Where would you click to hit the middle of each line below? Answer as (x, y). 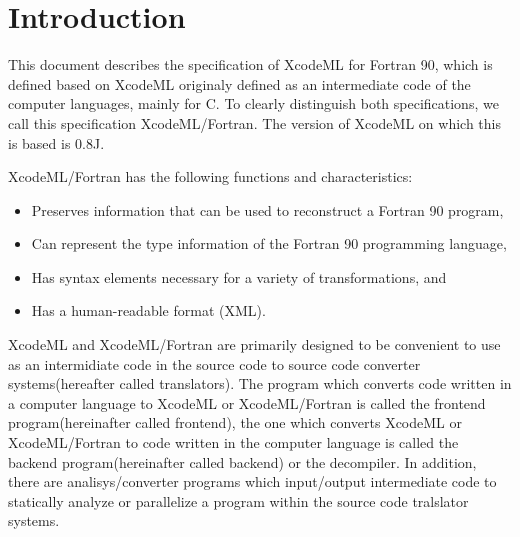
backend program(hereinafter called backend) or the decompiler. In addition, (242, 461)
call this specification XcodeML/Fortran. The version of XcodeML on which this (254, 122)
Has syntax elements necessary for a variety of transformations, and (239, 276)
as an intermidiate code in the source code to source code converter (214, 363)
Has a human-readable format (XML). (148, 310)
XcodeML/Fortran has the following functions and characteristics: (210, 176)
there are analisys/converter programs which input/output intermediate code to (252, 481)
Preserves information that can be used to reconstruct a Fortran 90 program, (267, 209)
